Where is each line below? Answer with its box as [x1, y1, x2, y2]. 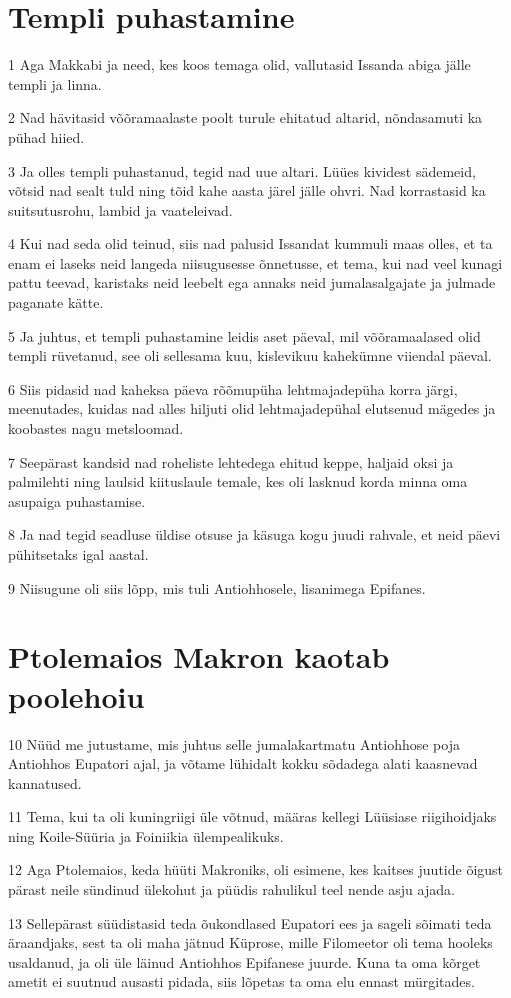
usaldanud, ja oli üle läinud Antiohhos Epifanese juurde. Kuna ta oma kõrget [8, 951, 481, 972]
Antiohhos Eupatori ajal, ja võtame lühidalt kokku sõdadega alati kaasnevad [8, 753, 478, 774]
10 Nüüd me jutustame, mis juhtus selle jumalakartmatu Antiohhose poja [8, 733, 460, 754]
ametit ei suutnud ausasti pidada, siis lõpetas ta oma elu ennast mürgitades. [8, 971, 475, 992]
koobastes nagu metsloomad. [8, 418, 184, 439]
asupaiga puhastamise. [8, 490, 146, 511]
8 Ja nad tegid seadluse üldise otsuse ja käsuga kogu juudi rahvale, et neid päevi [8, 524, 501, 545]
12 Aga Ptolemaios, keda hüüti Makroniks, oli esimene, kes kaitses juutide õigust [8, 859, 504, 880]
